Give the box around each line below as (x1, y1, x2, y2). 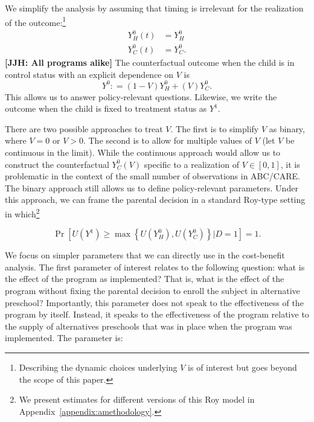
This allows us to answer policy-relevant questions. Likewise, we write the (5, 90, 277, 103)
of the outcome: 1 (5, 14, 66, 28)
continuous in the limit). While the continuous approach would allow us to (5, 145, 281, 158)
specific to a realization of (144, 158, 239, 170)
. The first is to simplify (170, 122, 259, 135)
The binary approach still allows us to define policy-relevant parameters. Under (5, 181, 298, 194)
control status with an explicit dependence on (5, 68, 174, 80)
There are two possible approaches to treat (5, 122, 163, 135)
